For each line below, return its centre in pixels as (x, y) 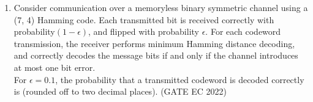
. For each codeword (243, 31)
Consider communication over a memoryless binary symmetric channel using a (161, 7)
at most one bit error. (55, 67)
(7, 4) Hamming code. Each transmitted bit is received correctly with (144, 19)
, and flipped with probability (144, 31)
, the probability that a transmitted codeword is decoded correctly (180, 79)
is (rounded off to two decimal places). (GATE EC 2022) (120, 91)
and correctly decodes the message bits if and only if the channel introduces (156, 55)
